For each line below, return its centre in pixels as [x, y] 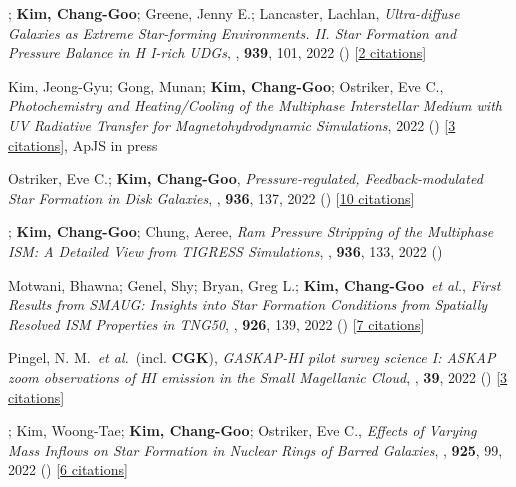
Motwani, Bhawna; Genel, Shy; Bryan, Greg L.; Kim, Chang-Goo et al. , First [254, 284]
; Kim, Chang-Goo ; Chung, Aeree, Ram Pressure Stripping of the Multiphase [251, 231]
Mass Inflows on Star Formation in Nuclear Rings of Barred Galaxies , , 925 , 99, [255, 449]
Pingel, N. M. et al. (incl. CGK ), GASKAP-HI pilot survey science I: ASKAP [252, 357]
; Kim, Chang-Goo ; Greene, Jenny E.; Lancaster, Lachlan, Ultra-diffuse [234, 13]
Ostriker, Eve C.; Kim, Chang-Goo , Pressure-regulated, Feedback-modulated [245, 178]
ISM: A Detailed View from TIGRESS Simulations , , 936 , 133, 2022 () [225, 250]
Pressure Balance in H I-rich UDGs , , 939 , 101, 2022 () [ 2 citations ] [217, 52]
